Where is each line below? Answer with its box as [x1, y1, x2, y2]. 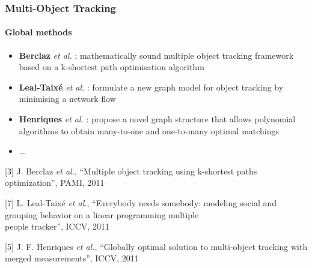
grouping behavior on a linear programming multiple [5, 208, 199, 221]
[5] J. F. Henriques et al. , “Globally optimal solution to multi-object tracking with [5, 240, 308, 252]
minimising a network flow [19, 92, 116, 105]
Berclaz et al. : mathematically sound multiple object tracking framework [19, 49, 294, 61]
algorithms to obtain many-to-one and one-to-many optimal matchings [19, 124, 280, 137]
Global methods [5, 26, 72, 38]
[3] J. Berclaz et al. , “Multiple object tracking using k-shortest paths [5, 164, 257, 177]
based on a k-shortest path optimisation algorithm [19, 61, 204, 73]
